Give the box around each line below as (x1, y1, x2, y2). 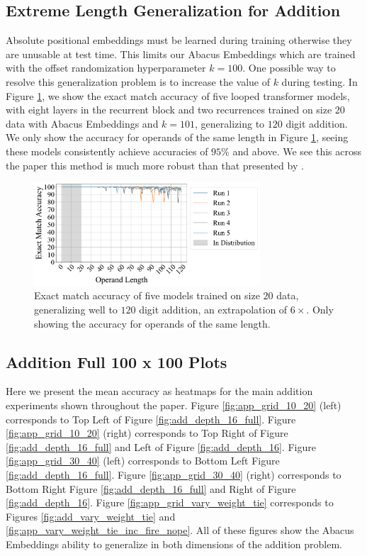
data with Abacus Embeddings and (6, 116, 159, 130)
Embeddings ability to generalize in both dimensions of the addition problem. (6, 536, 343, 551)
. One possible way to (242, 60, 336, 75)
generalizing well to (34, 301, 118, 316)
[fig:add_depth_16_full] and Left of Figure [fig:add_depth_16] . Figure (6, 439, 316, 454)
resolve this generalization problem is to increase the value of (6, 74, 270, 89)
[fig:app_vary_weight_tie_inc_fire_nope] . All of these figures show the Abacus (6, 523, 354, 538)
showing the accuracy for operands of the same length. (34, 316, 271, 330)
